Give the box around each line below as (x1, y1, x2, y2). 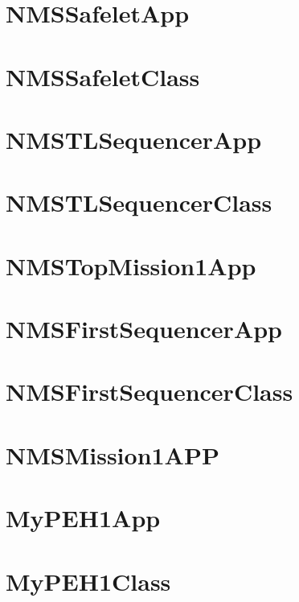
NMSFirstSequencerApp (6, 312, 283, 345)
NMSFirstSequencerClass (6, 375, 293, 408)
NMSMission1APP (6, 438, 219, 471)
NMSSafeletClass (6, 60, 200, 93)
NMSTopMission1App (6, 249, 256, 282)
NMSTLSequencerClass (6, 186, 272, 219)
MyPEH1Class (6, 564, 171, 597)
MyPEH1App (6, 501, 161, 534)
